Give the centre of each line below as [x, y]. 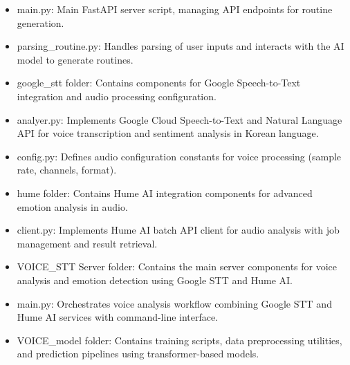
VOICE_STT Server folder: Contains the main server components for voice [177, 266]
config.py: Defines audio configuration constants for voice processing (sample [179, 156]
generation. [40, 22]
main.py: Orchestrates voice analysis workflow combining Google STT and [174, 303]
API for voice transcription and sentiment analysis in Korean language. [168, 133]
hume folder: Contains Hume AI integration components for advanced [165, 193]
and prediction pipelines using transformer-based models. [138, 354]
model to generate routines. [75, 59]
